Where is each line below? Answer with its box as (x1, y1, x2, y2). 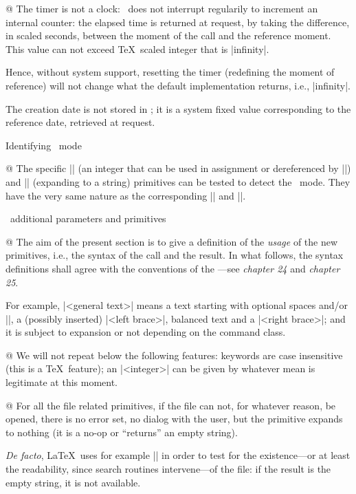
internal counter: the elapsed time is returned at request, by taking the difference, (5, 14, 350, 29)
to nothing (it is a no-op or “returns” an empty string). (5, 425, 238, 439)
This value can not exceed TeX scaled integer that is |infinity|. (5, 41, 269, 56)
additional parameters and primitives (10, 211, 166, 226)
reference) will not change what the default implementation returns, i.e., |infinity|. (5, 78, 351, 92)
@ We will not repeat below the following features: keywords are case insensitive (5, 347, 343, 362)
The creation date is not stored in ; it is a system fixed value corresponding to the (5, 101, 351, 116)
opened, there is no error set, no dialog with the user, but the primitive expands (5, 411, 343, 426)
